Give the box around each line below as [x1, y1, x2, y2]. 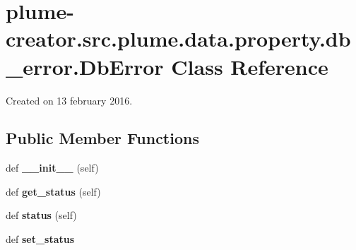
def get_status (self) [6, 184, 101, 198]
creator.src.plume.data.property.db [6, 24, 351, 53]
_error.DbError [6, 52, 164, 81]
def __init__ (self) [6, 160, 99, 175]
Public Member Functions [6, 127, 199, 149]
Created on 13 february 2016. [6, 93, 133, 107]
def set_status [6, 232, 75, 246]
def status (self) [6, 208, 77, 222]
